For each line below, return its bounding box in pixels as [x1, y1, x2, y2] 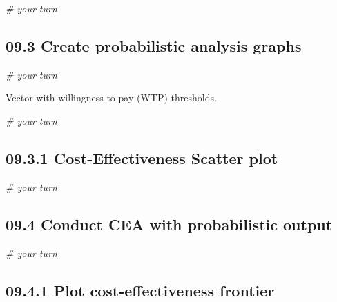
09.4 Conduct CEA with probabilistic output [6, 213, 333, 234]
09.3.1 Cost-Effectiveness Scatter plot [6, 147, 278, 168]
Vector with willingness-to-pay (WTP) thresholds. [6, 90, 217, 105]
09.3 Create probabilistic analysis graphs [6, 34, 302, 56]
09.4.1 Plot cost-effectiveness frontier [6, 279, 275, 301]
